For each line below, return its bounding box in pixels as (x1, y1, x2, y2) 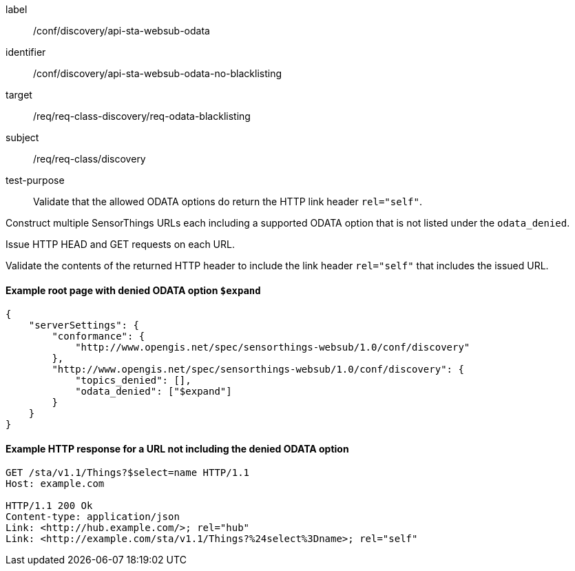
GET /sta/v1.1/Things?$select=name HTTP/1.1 (6, 467, 250, 479)
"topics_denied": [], (75, 375, 191, 386)
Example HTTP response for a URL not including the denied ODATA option (6, 442, 349, 455)
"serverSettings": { (28, 320, 139, 331)
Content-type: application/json (6, 511, 180, 523)
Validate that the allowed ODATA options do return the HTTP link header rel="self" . (33, 196, 422, 207)
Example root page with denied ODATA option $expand (6, 284, 261, 296)
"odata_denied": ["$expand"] (75, 386, 232, 397)
